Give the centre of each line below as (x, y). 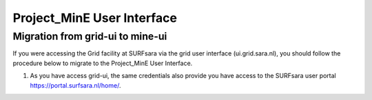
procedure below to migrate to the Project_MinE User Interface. (103, 63)
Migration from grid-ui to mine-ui (90, 36)
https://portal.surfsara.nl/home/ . (75, 85)
